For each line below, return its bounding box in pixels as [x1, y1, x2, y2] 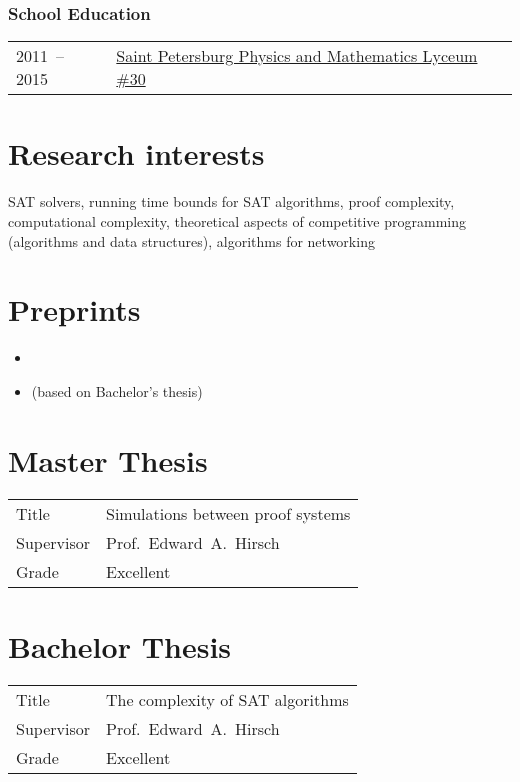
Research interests [8, 133, 265, 174]
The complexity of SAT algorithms [105, 687, 349, 711]
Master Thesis [8, 439, 208, 480]
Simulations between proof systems [105, 501, 351, 525]
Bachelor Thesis [8, 625, 232, 666]
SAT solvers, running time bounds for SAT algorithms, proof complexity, [8, 191, 455, 212]
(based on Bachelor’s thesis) [31, 380, 203, 401]
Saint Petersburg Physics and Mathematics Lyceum [116, 44, 478, 68]
